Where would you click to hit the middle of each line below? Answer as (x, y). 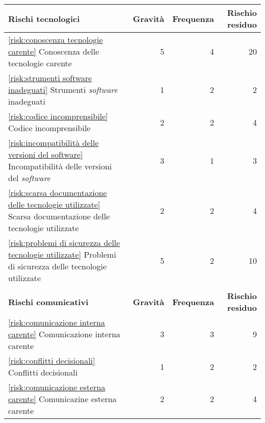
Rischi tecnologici (44, 18)
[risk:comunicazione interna (57, 322)
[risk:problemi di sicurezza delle (64, 243)
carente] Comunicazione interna (64, 334)
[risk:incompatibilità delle (54, 143)
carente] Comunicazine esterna (62, 399)
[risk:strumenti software (50, 78)
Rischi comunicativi (48, 302)
